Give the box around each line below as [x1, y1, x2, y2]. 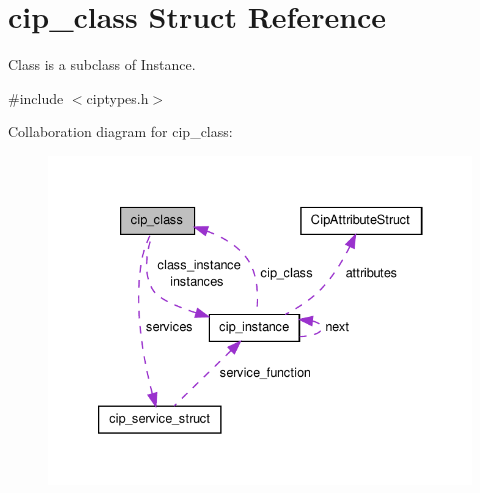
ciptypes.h [86, 87, 149, 108]
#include [8, 87, 64, 108]
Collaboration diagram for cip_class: [8, 121, 233, 142]
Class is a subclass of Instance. [8, 54, 196, 75]
